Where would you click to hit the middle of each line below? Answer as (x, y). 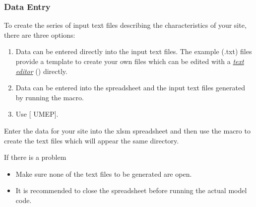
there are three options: (40, 34)
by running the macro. (50, 97)
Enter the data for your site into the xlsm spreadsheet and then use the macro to (127, 130)
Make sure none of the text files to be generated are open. (104, 173)
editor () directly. (41, 71)
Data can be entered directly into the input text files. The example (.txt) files (134, 51)
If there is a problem (35, 157)
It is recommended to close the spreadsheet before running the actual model (131, 190)
